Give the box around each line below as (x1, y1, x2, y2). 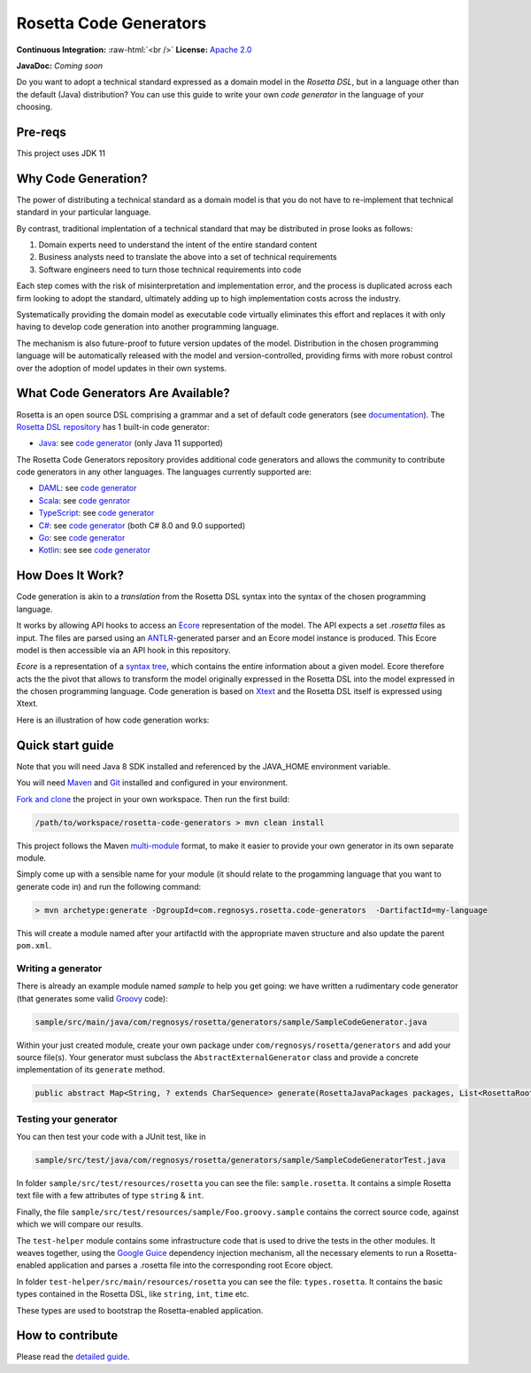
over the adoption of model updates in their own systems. (16, 363, 227, 373)
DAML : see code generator (38, 483, 137, 494)
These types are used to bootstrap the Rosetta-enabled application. (16, 1305, 264, 1315)
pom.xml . (16, 940, 52, 951)
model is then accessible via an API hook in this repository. (16, 644, 231, 655)
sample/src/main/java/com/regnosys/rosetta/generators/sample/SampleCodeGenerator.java (35, 1017, 427, 1027)
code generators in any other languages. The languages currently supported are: (16, 466, 312, 478)
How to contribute (16, 1328, 119, 1343)
